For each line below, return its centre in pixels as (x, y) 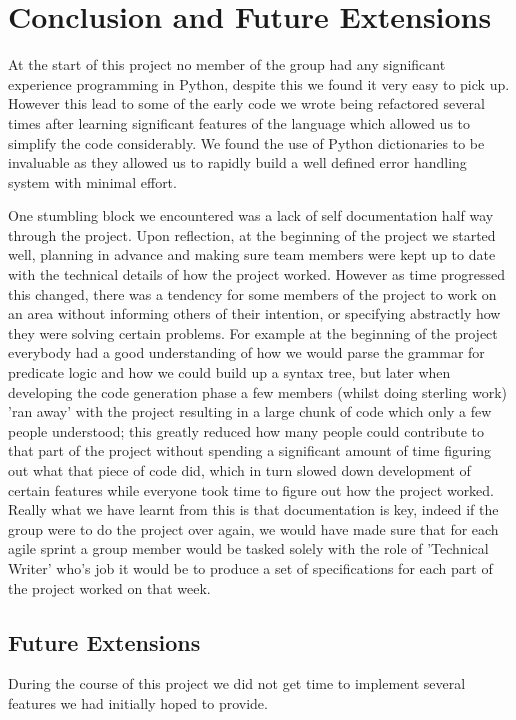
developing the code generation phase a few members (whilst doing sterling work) (257, 391)
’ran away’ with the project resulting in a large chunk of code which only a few (250, 411)
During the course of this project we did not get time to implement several (237, 683)
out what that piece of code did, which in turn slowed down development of (239, 470)
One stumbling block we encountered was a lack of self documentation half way (251, 215)
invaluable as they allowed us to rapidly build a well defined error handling (237, 162)
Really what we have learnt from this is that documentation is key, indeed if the (253, 509)
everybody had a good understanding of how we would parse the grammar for (246, 352)
